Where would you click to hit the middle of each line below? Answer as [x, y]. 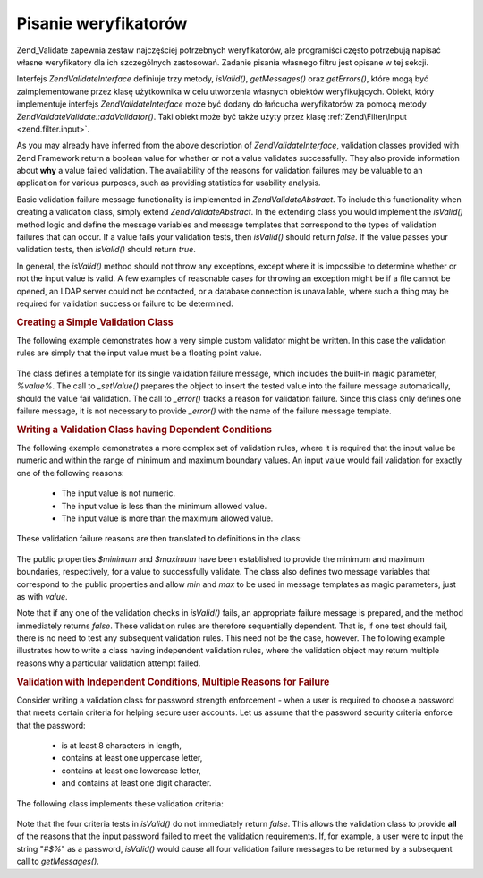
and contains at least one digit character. [136, 783]
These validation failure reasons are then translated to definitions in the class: [160, 539]
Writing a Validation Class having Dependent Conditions [144, 430]
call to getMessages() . [58, 861]
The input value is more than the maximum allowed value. [167, 518]
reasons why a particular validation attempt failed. [109, 663]
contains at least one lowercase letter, [131, 771]
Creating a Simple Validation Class [95, 322]
